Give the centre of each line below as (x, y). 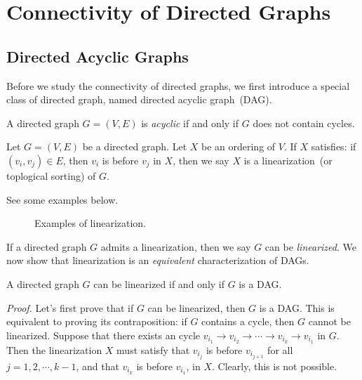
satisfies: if (334, 146)
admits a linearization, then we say (176, 246)
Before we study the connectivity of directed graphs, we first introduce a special (178, 85)
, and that (98, 366)
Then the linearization (54, 349)
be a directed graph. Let (135, 146)
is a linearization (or (288, 160)
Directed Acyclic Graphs (98, 56)
